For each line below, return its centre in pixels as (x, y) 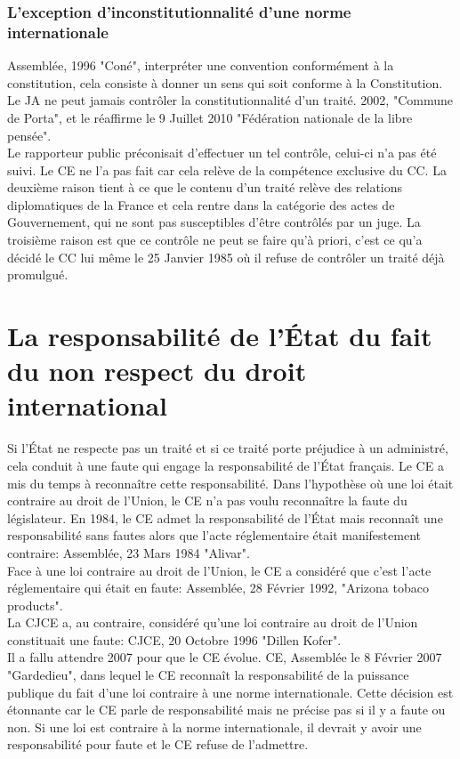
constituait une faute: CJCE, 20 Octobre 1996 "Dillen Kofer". (174, 639)
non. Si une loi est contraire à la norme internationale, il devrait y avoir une (214, 727)
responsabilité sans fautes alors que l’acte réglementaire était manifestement (214, 535)
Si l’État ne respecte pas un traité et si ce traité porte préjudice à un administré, (228, 448)
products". (35, 605)
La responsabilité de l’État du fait (220, 336)
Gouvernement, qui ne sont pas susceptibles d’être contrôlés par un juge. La (214, 222)
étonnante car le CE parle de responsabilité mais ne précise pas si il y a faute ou (226, 710)
